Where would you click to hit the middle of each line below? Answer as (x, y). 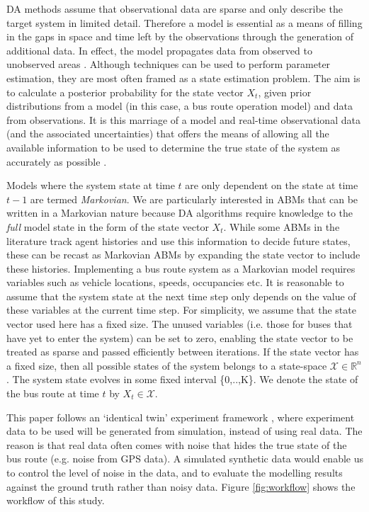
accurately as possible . (57, 161)
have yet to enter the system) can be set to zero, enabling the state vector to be (180, 337)
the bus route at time (53, 393)
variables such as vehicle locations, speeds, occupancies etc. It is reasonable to (175, 282)
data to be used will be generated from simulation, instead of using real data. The (184, 431)
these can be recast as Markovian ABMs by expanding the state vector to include (183, 255)
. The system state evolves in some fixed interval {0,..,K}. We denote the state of (182, 379)
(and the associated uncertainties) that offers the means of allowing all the (168, 133)
